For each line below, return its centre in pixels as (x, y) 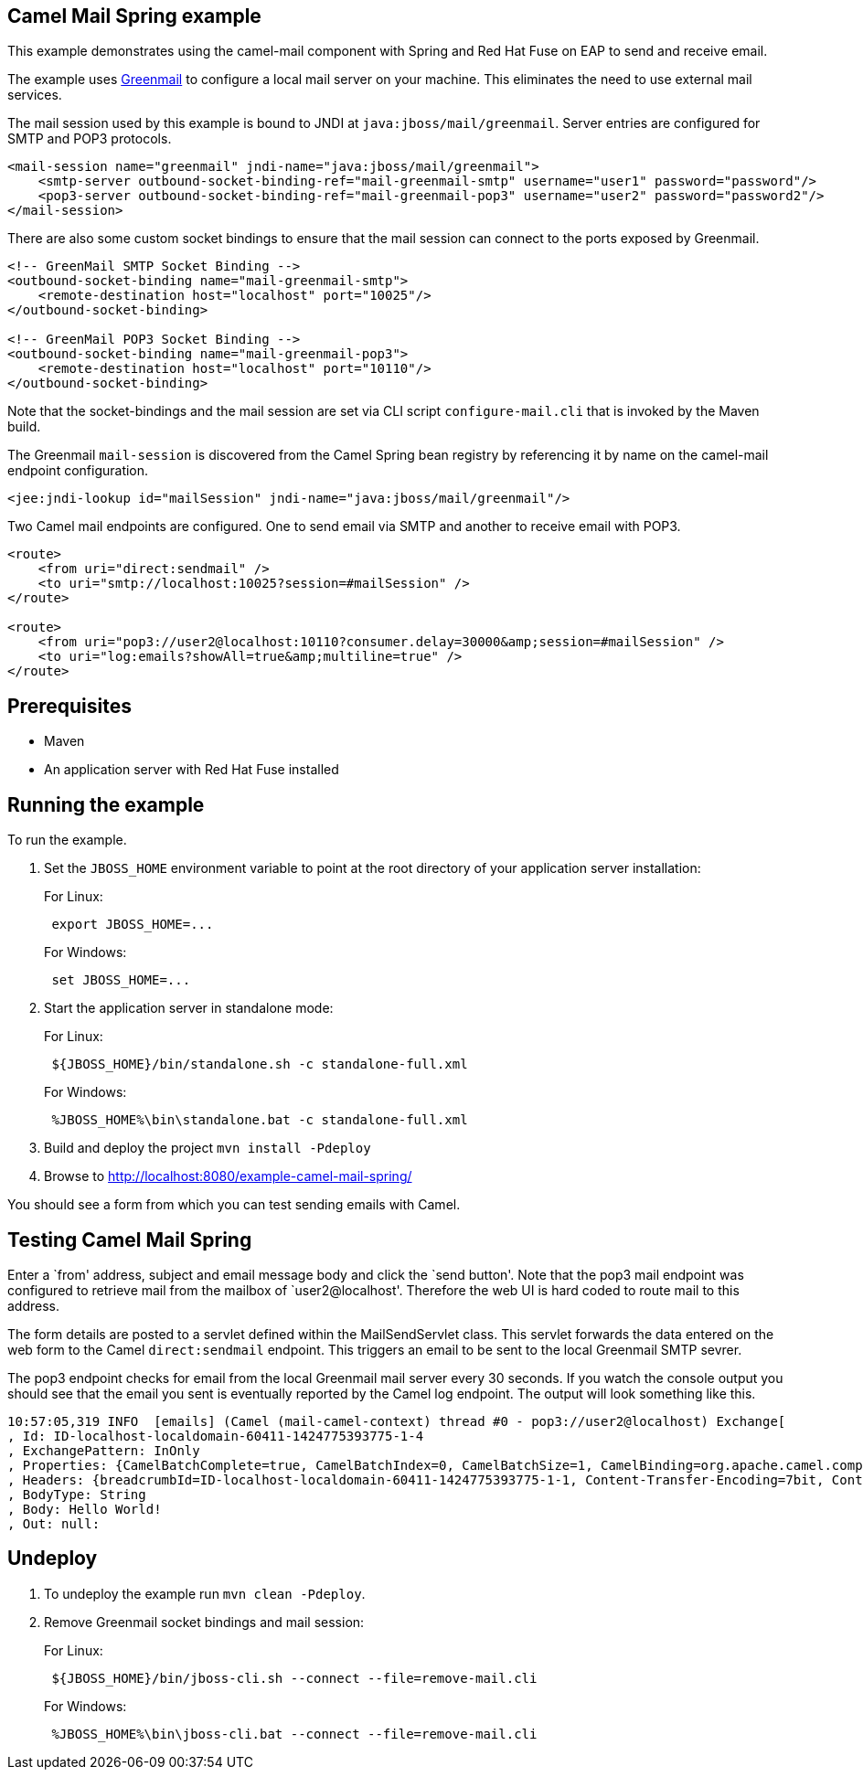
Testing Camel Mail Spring (130, 1240)
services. (35, 95)
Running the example (106, 804)
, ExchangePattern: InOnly (104, 1450)
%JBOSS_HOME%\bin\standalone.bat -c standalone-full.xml (260, 1120)
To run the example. (67, 840)
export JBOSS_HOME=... (133, 925)
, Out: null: (54, 1523)
